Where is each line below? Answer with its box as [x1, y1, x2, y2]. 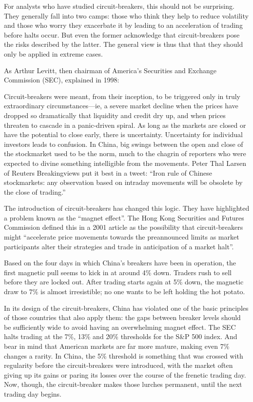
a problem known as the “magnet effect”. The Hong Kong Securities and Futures [4, 212, 244, 222]
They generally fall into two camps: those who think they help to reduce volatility [4, 10, 249, 20]
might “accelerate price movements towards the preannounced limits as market [4, 232, 239, 242]
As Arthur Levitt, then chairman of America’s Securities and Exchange [4, 65, 216, 75]
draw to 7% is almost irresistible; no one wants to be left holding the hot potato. [4, 286, 245, 297]
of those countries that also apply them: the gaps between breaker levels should [4, 312, 241, 322]
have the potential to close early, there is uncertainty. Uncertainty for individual [4, 129, 243, 140]
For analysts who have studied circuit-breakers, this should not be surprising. [4, 1, 234, 11]
